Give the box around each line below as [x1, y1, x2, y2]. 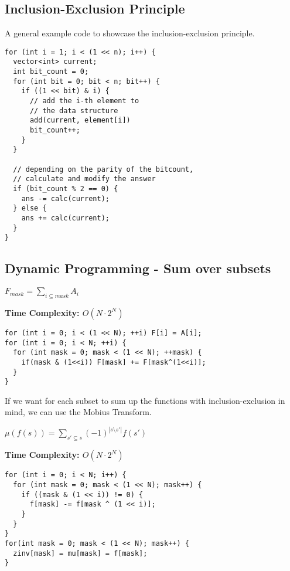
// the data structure [29, 106, 118, 115]
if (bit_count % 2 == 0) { [13, 184, 118, 193]
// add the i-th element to [29, 97, 139, 106]
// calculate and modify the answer [13, 175, 156, 183]
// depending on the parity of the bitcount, [13, 165, 194, 174]
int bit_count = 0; [13, 67, 89, 76]
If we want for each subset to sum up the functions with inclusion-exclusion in [5, 394, 285, 406]
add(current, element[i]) [29, 116, 131, 125]
